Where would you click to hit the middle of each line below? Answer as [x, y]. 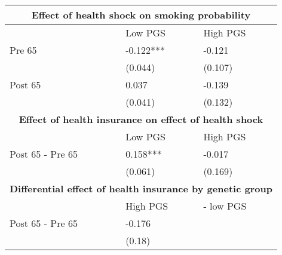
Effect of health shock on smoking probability [141, 15]
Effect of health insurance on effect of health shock [141, 119]
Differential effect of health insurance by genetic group [141, 188]
